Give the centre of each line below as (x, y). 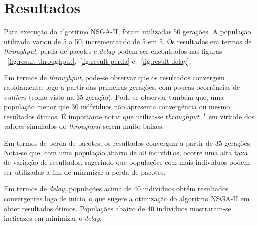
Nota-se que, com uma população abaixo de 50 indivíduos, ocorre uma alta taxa (126, 152)
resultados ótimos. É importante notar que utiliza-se (84, 116)
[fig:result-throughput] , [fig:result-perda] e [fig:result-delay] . (99, 60)
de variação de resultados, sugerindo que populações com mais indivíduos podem (127, 162)
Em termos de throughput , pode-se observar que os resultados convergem (114, 77)
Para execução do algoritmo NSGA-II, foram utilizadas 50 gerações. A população (128, 32)
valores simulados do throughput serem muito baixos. (84, 126)
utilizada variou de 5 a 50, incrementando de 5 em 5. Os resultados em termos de (128, 41)
